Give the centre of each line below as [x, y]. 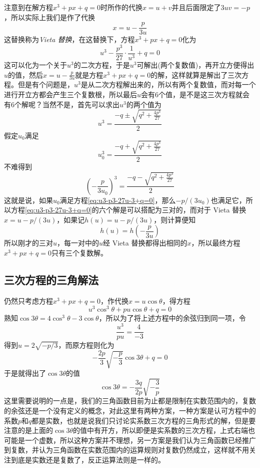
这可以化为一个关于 [35, 64]
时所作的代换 [121, 7]
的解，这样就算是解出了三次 [196, 74]
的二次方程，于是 [102, 64]
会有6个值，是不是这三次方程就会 [195, 94]
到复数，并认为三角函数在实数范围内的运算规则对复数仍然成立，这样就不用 [126, 450]
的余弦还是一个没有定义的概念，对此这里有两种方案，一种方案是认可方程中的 [130, 410]
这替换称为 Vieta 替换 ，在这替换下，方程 [69, 39]
